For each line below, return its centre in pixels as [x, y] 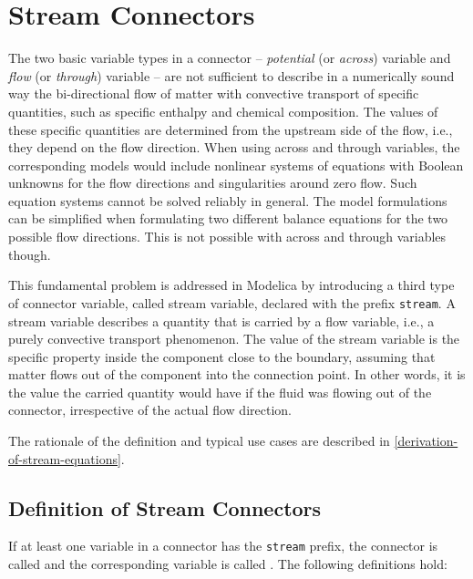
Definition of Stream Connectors [165, 507]
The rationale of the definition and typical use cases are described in [199, 441]
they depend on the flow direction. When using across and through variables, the [234, 147]
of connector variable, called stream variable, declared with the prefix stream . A [232, 302]
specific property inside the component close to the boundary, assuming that [222, 356]
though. [30, 254]
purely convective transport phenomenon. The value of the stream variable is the [234, 339]
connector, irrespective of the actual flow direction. [150, 410]
